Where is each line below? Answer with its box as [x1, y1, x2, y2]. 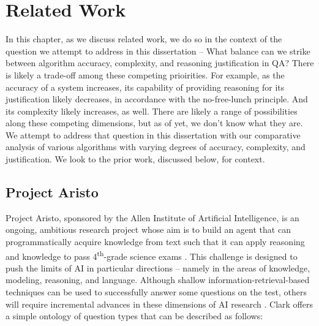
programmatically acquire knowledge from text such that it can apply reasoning [6, 235, 305, 248]
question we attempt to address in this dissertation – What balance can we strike [6, 44, 310, 57]
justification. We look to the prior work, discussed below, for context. [6, 153, 265, 165]
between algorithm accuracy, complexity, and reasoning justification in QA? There [6, 56, 314, 69]
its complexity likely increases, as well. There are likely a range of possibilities [6, 104, 298, 117]
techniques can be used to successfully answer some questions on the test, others [6, 286, 307, 298]
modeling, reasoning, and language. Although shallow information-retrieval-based [6, 273, 310, 286]
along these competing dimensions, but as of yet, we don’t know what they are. [6, 116, 303, 129]
